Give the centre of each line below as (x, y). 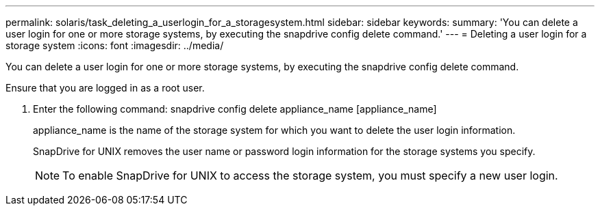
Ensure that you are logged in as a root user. (105, 88)
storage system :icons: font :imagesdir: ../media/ (115, 45)
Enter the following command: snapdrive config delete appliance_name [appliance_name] (235, 109)
